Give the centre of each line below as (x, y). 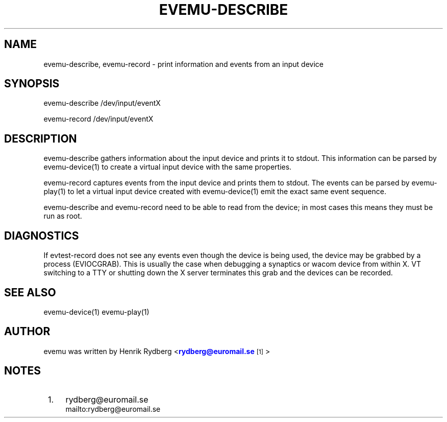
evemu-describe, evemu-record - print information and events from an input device (183, 64)
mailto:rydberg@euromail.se (113, 409)
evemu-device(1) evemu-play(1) (96, 312)
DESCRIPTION (41, 138)
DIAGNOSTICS (42, 236)
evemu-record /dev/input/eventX (98, 119)
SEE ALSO (30, 292)
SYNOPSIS (32, 84)
